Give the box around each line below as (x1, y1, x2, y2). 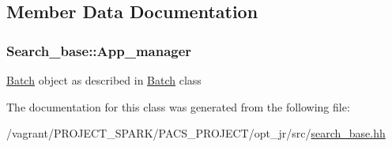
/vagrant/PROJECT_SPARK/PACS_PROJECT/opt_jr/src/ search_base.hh (6, 125, 386, 141)
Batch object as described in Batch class (6, 72, 202, 88)
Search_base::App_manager (6, 40, 192, 60)
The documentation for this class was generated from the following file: (6, 98, 350, 115)
